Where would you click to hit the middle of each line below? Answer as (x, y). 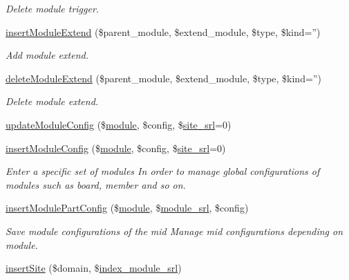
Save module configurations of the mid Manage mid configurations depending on (174, 231)
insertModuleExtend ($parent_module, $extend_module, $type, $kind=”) (163, 31)
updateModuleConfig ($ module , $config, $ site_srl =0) (119, 124)
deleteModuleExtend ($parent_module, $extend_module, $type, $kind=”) (163, 78)
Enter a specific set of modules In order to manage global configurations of (163, 171)
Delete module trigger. (53, 8)
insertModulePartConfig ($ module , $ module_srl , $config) (127, 208)
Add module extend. (47, 55)
